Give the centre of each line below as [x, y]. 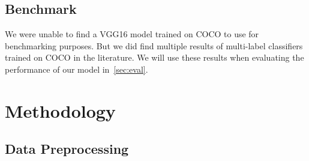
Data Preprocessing [67, 149]
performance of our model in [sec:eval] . [76, 69]
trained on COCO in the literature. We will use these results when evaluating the [154, 57]
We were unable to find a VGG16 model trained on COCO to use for [132, 34]
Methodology [60, 110]
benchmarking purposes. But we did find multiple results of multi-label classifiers [154, 45]
